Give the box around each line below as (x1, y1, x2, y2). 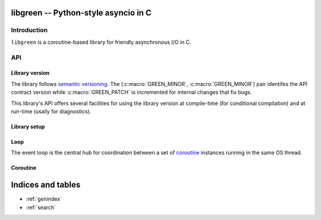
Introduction (11, 26, 48, 34)
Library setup (11, 123, 45, 130)
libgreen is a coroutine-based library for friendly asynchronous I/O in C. (11, 39, 191, 46)
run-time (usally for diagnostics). (11, 107, 92, 115)
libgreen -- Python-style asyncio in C (11, 8, 152, 18)
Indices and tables (11, 180, 81, 190)
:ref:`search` (26, 203, 56, 211)
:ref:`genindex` (26, 196, 62, 203)
